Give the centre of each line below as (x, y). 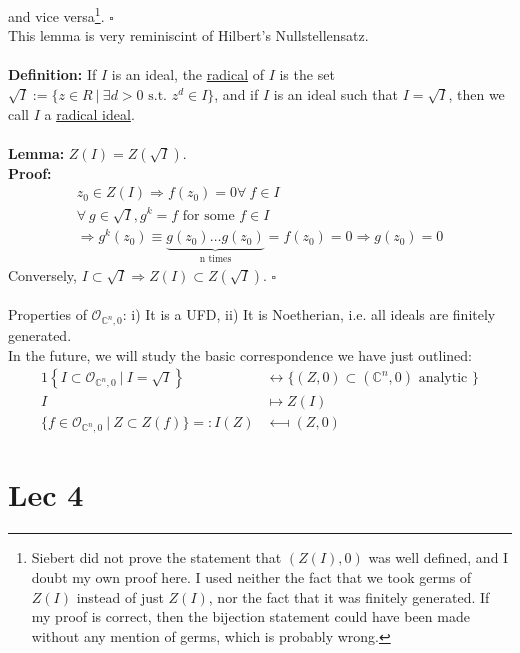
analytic (443, 378)
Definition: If (52, 74)
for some (208, 215)
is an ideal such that (335, 94)
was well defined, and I (438, 557)
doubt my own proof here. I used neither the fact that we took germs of (251, 576)
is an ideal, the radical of (187, 74)
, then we (476, 94)
